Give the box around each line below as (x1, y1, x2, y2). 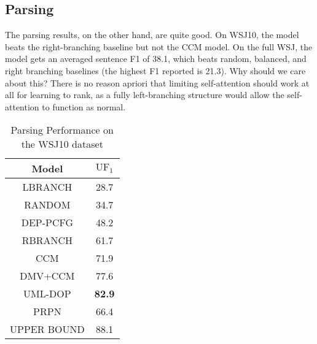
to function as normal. (42, 100, 126, 113)
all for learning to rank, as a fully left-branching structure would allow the (5, 88, 284, 101)
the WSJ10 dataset (21, 137, 103, 151)
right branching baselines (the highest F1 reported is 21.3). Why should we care (5, 64, 306, 77)
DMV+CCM (20, 269, 75, 283)
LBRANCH (22, 180, 72, 194)
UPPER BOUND (10, 322, 85, 337)
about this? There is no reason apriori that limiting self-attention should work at (5, 76, 310, 89)
